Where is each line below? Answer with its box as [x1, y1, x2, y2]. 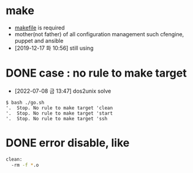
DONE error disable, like [6, 136, 130, 150]
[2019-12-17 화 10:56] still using [14, 44, 94, 52]
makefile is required [14, 24, 65, 31]
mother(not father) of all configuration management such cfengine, [14, 30, 184, 37]
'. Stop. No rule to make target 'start [6, 110, 113, 117]
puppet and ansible [14, 37, 64, 44]
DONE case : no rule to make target [6, 66, 187, 80]
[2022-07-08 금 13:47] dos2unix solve [14, 87, 112, 94]
